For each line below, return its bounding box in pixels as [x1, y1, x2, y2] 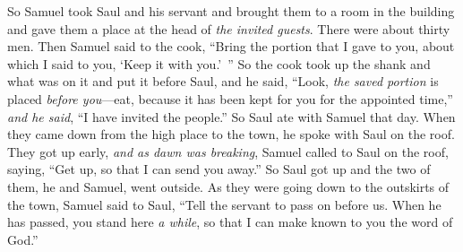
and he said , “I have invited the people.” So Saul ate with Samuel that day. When [7, 107, 456, 126]
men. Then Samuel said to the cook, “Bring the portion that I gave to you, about [7, 37, 455, 56]
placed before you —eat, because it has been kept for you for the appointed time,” [7, 89, 453, 108]
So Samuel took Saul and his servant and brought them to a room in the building [7, 2, 455, 20]
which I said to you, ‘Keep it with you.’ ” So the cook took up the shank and [7, 54, 431, 73]
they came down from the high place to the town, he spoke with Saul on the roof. [7, 125, 455, 143]
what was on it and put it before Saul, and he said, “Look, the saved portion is [7, 72, 439, 91]
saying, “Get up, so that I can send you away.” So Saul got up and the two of [7, 160, 431, 178]
